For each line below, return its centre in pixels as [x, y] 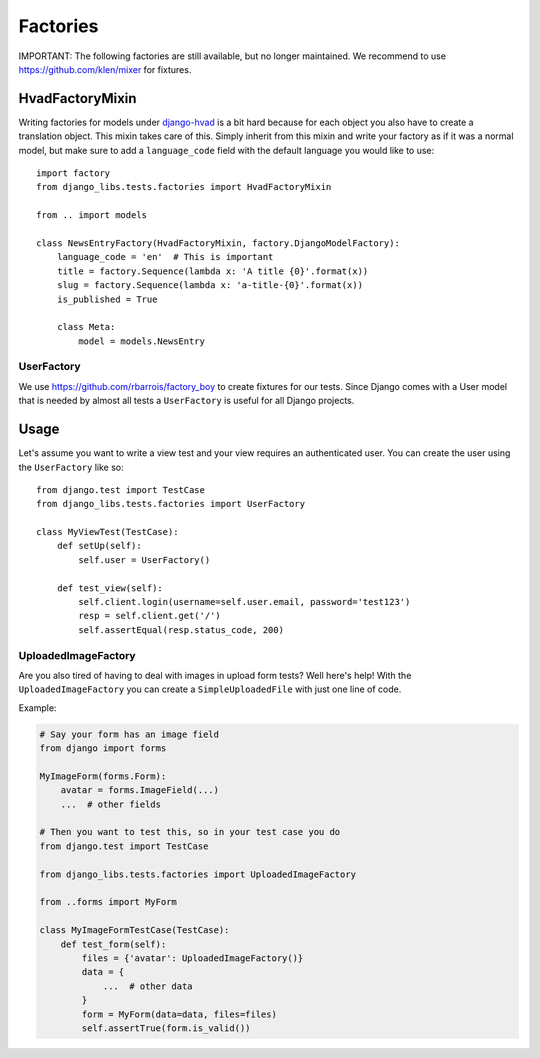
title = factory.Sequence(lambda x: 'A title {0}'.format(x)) [212, 271]
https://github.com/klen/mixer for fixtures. [105, 69]
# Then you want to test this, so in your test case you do [190, 832]
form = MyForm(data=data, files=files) [179, 1014]
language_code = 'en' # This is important [165, 257]
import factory [73, 173]
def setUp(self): [99, 546]
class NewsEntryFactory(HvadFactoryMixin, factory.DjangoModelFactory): [218, 243]
